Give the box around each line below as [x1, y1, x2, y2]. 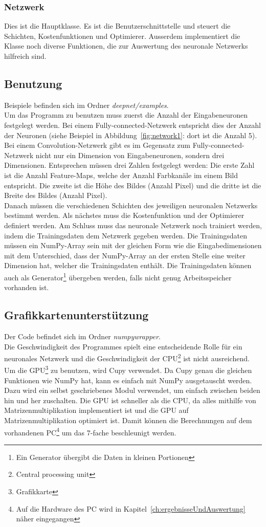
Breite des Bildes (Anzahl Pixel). [4, 190, 107, 201]
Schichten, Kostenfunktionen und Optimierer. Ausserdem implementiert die [4, 30, 240, 41]
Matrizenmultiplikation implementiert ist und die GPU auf [4, 405, 189, 415]
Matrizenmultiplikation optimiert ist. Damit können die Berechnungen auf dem [4, 415, 252, 425]
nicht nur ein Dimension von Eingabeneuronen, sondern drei [35, 149, 225, 160]
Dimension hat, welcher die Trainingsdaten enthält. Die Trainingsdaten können [4, 260, 252, 271]
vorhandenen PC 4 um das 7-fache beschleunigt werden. [4, 425, 176, 437]
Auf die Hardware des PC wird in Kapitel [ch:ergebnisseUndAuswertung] [16, 503, 246, 514]
